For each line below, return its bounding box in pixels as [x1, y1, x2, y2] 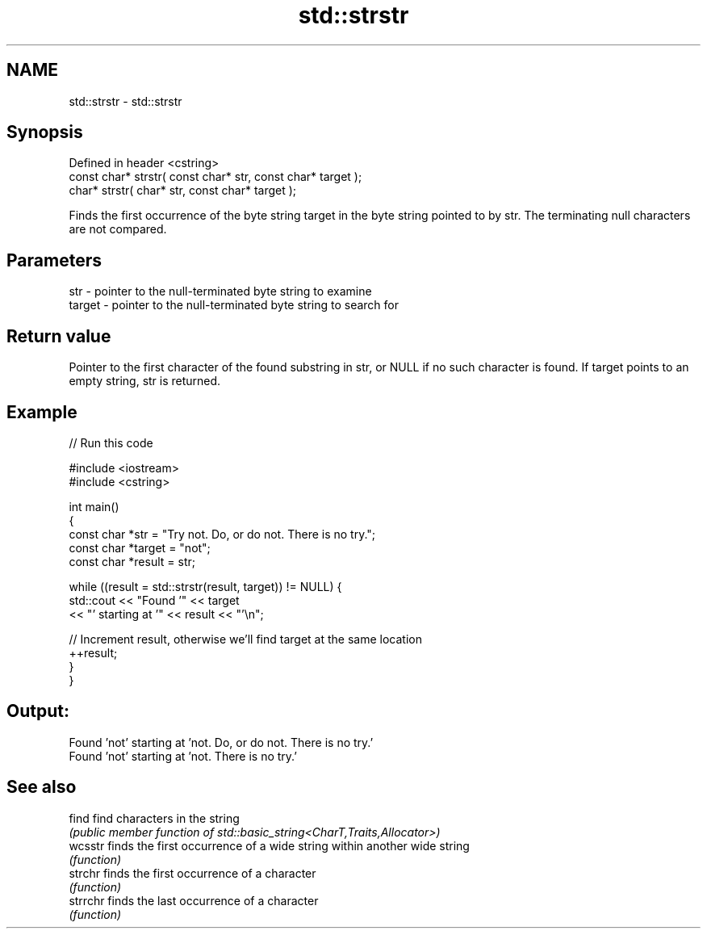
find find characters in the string [69, 811, 240, 825]
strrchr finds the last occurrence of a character [69, 893, 319, 908]
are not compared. [69, 222, 167, 237]
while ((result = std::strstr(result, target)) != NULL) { [69, 579, 342, 593]
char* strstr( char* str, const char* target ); [69, 183, 297, 198]
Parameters [6, 249, 102, 270]
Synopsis [6, 122, 83, 143]
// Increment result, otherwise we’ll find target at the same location [69, 631, 422, 646]
